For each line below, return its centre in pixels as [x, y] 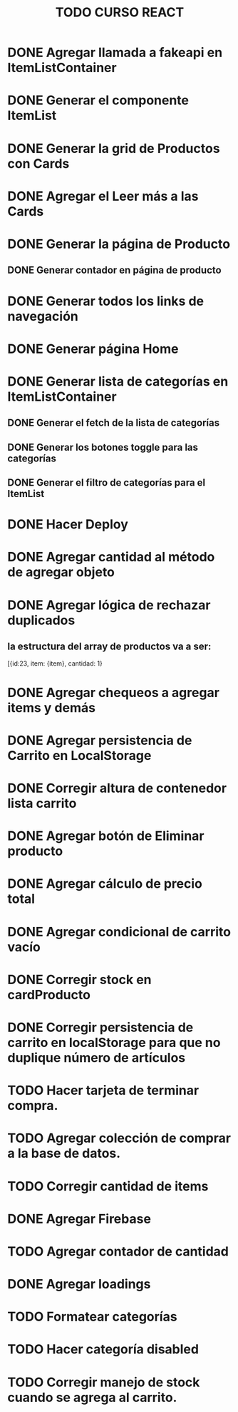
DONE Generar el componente [98, 100]
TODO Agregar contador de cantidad [118, 1251]
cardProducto [49, 995]
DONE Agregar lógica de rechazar [109, 605]
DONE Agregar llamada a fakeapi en [115, 52]
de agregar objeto [61, 572]
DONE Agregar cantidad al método [111, 557]
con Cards [38, 163]
